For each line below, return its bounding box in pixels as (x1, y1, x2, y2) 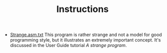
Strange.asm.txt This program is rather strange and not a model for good (10, 31, 162, 38)
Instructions (56, 3, 109, 15)
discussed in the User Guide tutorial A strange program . (10, 42, 127, 48)
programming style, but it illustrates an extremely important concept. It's (10, 37, 161, 43)
